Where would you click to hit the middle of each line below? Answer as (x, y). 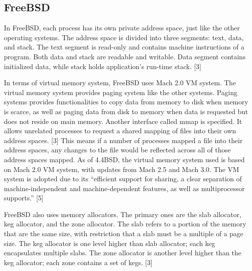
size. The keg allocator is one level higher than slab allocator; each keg (110, 243)
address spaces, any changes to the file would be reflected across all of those (117, 150)
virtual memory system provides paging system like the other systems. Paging (121, 92)
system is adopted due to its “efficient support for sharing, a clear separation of (123, 179)
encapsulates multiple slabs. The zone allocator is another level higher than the (123, 253)
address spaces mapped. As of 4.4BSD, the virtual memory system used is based (124, 159)
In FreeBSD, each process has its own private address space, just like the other (122, 28)
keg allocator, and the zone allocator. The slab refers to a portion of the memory (125, 224)
